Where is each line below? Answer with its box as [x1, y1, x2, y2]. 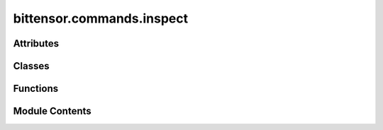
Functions [13, 83, 59, 95]
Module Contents [13, 105, 91, 117]
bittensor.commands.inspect [13, 11, 189, 26]
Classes [13, 60, 50, 72]
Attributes [13, 37, 60, 49]
